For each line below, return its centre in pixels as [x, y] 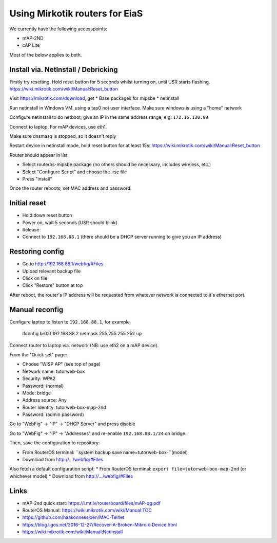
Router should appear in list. [39, 155]
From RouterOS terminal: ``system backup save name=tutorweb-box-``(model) [105, 452]
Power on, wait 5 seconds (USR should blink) [70, 222]
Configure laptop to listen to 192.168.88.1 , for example [70, 322]
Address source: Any [44, 400]
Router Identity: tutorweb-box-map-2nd [64, 407]
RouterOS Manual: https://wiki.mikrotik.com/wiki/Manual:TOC [87, 510]
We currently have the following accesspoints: [58, 29]
